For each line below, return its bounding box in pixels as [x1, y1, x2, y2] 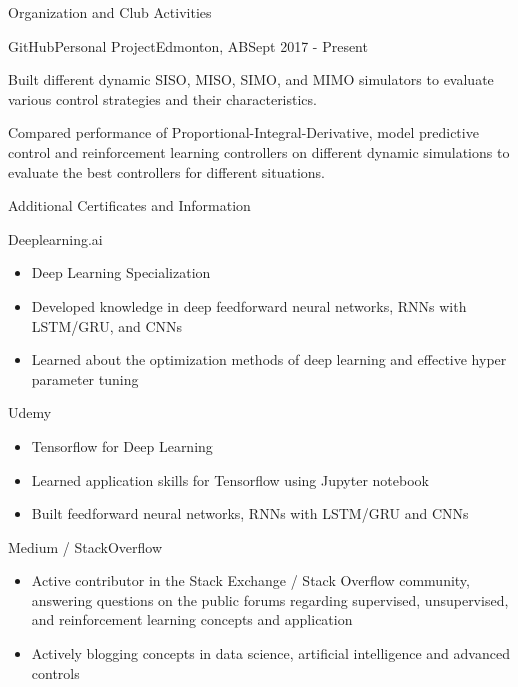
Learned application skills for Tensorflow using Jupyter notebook [31, 469, 429, 490]
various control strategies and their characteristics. [8, 88, 317, 109]
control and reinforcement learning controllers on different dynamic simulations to [8, 141, 510, 162]
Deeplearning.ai [8, 228, 103, 249]
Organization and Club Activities [8, 2, 212, 22]
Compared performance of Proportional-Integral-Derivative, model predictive [8, 122, 479, 143]
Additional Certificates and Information [8, 195, 251, 216]
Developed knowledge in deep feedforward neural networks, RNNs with [31, 295, 467, 316]
